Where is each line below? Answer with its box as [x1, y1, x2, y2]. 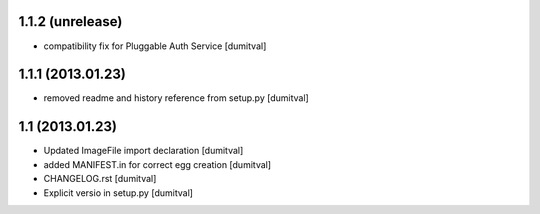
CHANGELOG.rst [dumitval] [43, 173, 157, 185]
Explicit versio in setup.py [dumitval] [43, 186, 194, 199]
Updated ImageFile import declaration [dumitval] [43, 145, 244, 157]
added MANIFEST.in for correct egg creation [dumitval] [43, 158, 272, 170]
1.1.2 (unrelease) [18, 13, 123, 30]
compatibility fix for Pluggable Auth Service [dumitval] [43, 40, 267, 52]
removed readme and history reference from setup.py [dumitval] [43, 92, 309, 104]
